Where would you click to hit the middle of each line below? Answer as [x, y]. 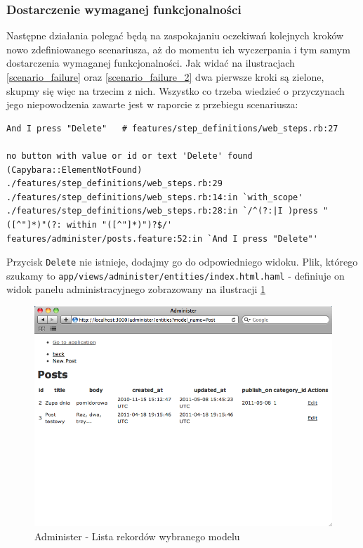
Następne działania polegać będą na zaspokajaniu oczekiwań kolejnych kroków [175, 35]
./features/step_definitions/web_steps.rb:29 [114, 184]
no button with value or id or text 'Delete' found [130, 156]
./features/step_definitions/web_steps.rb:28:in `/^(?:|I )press [162, 211]
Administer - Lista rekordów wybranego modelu [137, 536]
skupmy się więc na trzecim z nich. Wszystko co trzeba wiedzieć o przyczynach [176, 90]
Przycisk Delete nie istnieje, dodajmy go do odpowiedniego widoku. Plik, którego [182, 262]
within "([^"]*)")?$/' [119, 224]
